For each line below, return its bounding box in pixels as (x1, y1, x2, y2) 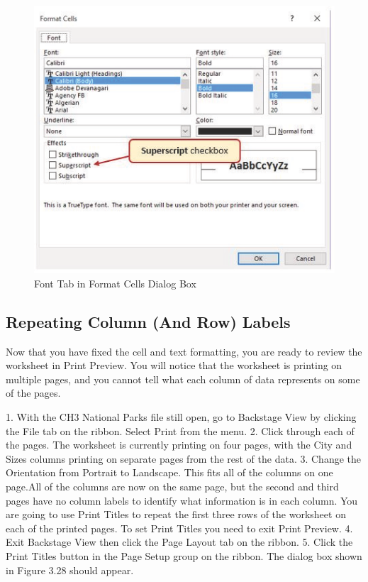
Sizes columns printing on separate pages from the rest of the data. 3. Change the (6, 451, 362, 466)
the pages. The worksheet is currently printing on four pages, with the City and (6, 437, 352, 452)
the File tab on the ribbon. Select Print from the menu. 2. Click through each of (6, 423, 355, 438)
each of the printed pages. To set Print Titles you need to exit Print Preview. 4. (6, 520, 353, 535)
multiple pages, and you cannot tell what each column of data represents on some (6, 371, 360, 386)
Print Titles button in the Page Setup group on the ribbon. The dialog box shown (6, 549, 362, 563)
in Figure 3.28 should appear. (6, 562, 134, 577)
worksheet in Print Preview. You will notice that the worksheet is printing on (6, 358, 342, 373)
